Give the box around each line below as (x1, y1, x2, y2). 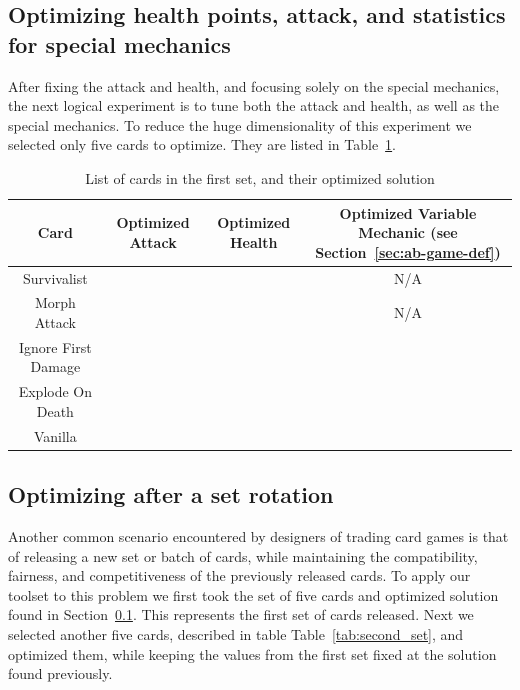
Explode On (18, 381, 93, 402)
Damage (30, 356, 81, 377)
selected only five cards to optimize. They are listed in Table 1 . (8, 134, 397, 155)
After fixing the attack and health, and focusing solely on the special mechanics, (8, 75, 500, 96)
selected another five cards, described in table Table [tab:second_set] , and (8, 624, 464, 645)
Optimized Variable (339, 202, 477, 223)
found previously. (8, 663, 113, 684)
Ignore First (19, 336, 92, 357)
